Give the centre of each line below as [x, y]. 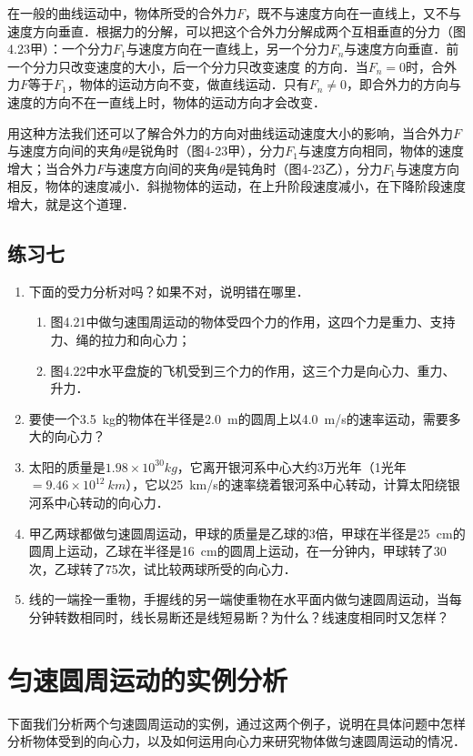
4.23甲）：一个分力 [60, 49]
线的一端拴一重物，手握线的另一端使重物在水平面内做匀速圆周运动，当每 [245, 599]
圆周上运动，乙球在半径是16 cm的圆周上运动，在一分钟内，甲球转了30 [237, 551]
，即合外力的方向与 [404, 84]
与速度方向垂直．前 [402, 49]
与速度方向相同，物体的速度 [381, 151]
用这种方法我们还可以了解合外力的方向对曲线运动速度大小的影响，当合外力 [230, 132]
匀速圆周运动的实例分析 [148, 679]
